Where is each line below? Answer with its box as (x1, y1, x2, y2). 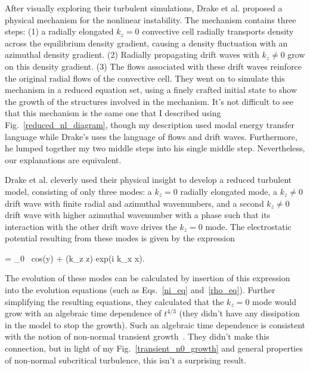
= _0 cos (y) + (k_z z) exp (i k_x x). (5, 251, 145, 264)
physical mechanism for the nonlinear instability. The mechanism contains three (5, 13, 296, 26)
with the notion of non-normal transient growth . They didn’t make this (5, 330, 269, 343)
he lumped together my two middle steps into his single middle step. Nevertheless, (5, 142, 305, 154)
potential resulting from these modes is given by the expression (5, 232, 235, 244)
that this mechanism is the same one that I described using (5, 107, 221, 119)
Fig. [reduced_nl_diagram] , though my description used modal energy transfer (5, 118, 295, 130)
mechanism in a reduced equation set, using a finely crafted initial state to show (5, 83, 297, 96)
